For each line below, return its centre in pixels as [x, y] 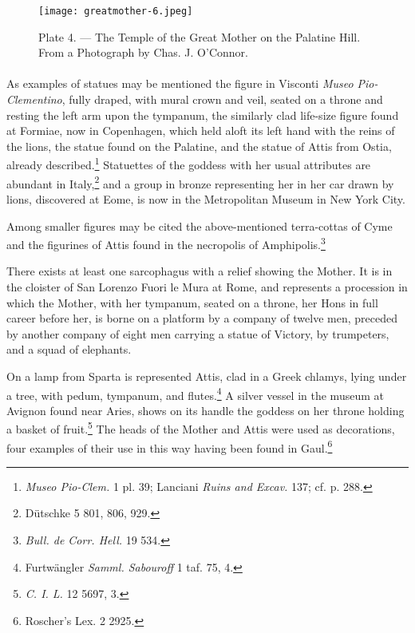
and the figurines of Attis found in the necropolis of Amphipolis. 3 [166, 243]
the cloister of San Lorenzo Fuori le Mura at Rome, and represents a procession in [207, 286]
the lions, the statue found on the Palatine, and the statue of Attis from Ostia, [199, 146]
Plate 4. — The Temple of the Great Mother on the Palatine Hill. [200, 36]
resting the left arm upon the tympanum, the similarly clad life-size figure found [203, 115]
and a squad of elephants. [69, 349]
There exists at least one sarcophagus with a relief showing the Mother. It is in [200, 271]
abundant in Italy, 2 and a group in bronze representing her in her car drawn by [200, 182]
